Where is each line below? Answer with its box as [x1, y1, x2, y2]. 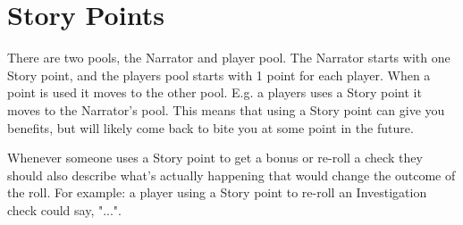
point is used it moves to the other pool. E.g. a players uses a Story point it [7, 83, 422, 102]
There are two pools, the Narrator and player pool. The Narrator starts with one [7, 48, 450, 67]
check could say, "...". [7, 200, 122, 219]
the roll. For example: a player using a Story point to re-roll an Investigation [7, 183, 427, 202]
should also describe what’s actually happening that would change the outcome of [7, 165, 456, 184]
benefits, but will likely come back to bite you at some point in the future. [7, 118, 414, 137]
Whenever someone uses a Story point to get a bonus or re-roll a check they [7, 148, 423, 167]
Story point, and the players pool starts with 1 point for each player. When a [7, 65, 431, 84]
